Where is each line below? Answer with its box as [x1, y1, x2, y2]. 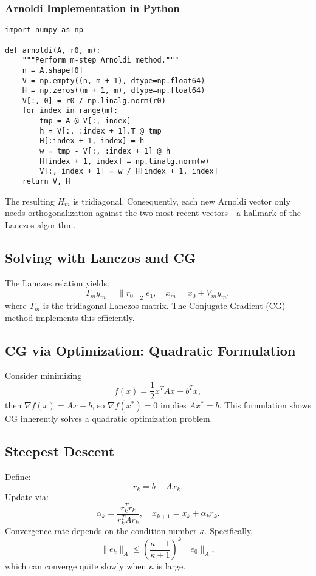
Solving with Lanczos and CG [5, 248, 196, 266]
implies [160, 399, 187, 412]
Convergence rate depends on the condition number [5, 524, 197, 537]
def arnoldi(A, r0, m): [5, 46, 101, 55]
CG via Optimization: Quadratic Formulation [5, 341, 296, 359]
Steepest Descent [5, 442, 115, 461]
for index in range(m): [22, 106, 118, 115]
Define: [5, 470, 31, 483]
